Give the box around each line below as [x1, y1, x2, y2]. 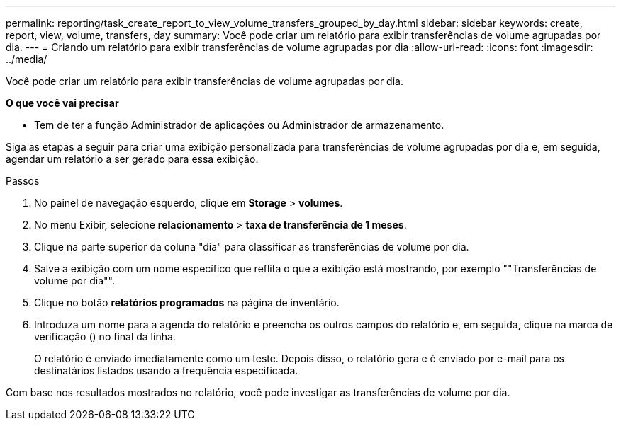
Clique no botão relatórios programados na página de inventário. [34, 297, 340, 309]
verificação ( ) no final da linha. [34, 330, 176, 342]
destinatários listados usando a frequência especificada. [34, 364, 298, 376]
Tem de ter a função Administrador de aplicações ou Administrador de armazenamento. [34, 119, 444, 131]
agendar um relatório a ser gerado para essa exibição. [6, 153, 259, 165]
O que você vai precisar [6, 97, 119, 109]
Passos [6, 175, 40, 187]
